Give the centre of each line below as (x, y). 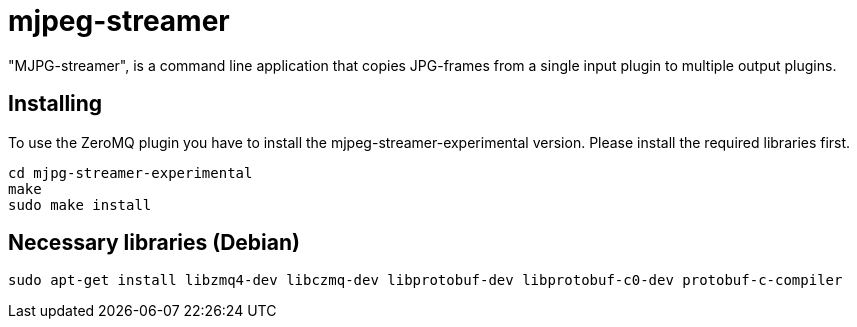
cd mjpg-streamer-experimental (130, 172)
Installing (55, 104)
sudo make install (80, 204)
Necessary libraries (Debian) (154, 243)
